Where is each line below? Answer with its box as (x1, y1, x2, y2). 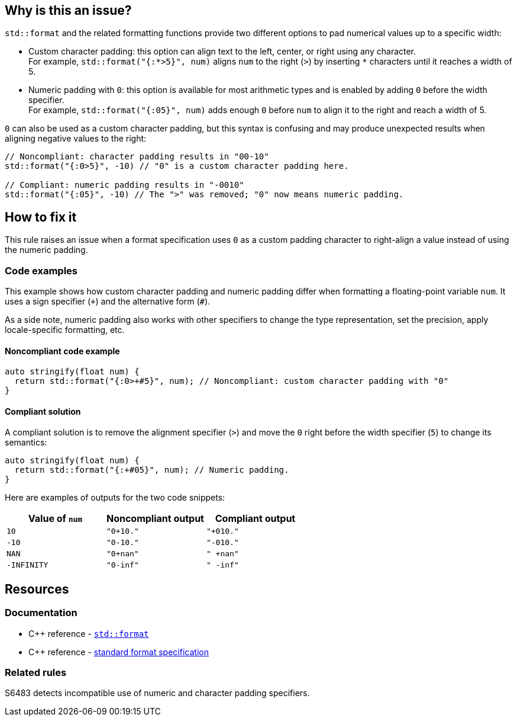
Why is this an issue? (5, 3, 132, 18)
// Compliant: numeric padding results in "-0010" (5, 180, 244, 190)
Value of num (28, 512, 83, 525)
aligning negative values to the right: (5, 133, 147, 144)
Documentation (5, 607, 77, 619)
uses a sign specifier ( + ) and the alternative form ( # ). (5, 296, 211, 307)
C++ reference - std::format (28, 628, 149, 639)
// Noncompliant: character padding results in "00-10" (5, 152, 269, 162)
